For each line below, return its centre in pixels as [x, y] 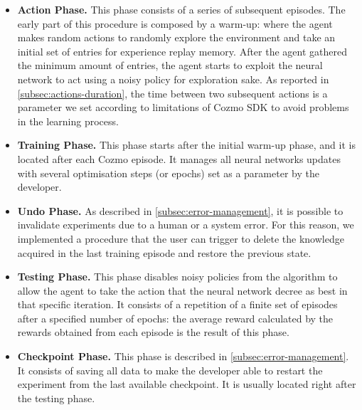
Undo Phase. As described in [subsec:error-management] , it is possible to [180, 210]
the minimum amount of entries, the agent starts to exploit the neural [170, 65]
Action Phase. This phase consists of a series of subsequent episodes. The [181, 9]
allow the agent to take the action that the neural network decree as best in [182, 290]
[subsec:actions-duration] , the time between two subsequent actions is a [172, 93]
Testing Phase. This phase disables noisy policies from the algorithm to [177, 277]
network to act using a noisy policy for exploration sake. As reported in [173, 79]
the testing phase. [56, 398]
